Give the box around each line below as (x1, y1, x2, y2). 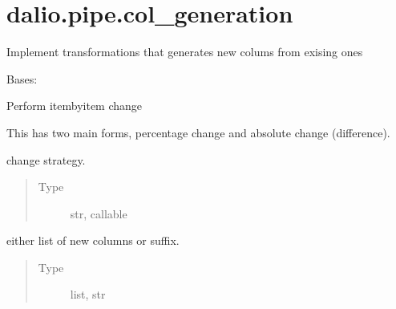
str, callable (70, 205, 127, 222)
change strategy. (6, 151, 86, 168)
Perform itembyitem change (6, 97, 143, 114)
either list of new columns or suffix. (6, 232, 180, 249)
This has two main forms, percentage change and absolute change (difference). (6, 124, 390, 140)
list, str (70, 286, 106, 303)
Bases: (6, 70, 38, 87)
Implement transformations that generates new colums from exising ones (6, 43, 363, 60)
